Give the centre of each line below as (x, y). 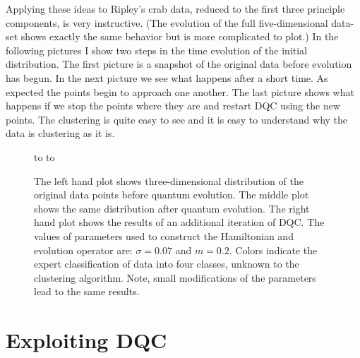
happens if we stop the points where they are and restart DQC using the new (173, 106)
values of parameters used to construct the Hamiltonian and (164, 235)
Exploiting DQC (86, 340)
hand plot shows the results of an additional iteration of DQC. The (179, 222)
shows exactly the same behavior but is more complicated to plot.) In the (180, 36)
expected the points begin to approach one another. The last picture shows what (180, 91)
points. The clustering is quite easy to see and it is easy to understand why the (177, 119)
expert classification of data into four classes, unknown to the (167, 264)
